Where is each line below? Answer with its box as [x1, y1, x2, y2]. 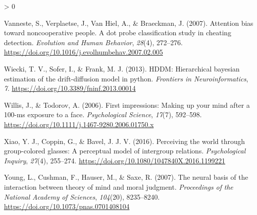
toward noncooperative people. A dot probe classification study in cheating [4, 27, 231, 38]
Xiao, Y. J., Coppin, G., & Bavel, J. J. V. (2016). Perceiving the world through [4, 136, 245, 146]
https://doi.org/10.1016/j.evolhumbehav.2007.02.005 [4, 47, 163, 57]
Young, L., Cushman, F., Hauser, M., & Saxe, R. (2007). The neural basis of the [4, 172, 248, 182]
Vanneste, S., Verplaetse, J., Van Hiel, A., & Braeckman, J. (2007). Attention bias [4, 17, 254, 28]
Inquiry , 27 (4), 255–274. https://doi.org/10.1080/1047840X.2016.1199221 [4, 155, 225, 165]
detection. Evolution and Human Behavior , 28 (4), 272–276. [4, 37, 183, 47]
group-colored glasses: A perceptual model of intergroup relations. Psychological [4, 145, 246, 156]
